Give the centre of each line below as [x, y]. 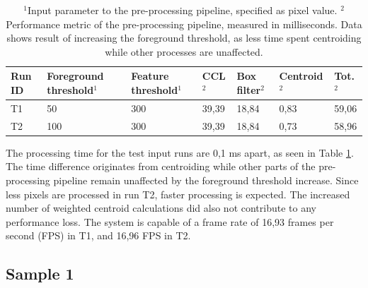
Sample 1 [40, 274]
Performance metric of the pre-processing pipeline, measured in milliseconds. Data [184, 24]
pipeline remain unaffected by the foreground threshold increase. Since [206, 180]
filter [249, 89]
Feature [150, 76]
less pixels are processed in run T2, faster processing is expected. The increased [178, 194]
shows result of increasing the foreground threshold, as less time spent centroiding [184, 38]
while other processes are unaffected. [184, 51]
